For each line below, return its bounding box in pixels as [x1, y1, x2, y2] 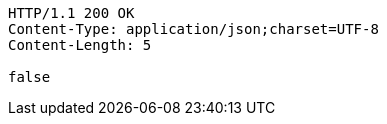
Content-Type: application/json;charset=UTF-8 [8, 21, 379, 37]
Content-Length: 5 [8, 37, 152, 53]
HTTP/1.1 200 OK [8, 5, 135, 21]
